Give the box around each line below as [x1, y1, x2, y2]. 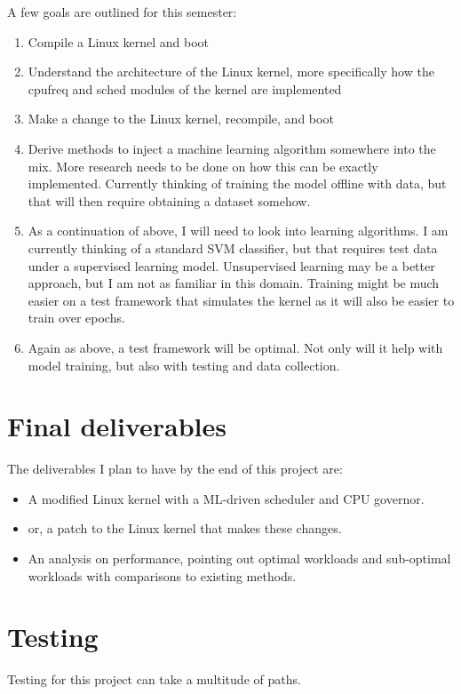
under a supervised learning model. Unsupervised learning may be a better [28, 256, 435, 275]
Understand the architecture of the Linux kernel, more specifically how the [28, 62, 434, 81]
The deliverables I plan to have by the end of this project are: [7, 459, 343, 478]
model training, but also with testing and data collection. [28, 355, 340, 374]
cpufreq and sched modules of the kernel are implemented [28, 79, 342, 98]
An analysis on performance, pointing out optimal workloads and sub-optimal [28, 549, 451, 567]
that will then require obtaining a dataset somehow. [28, 191, 311, 210]
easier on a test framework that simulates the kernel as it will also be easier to [28, 291, 455, 309]
